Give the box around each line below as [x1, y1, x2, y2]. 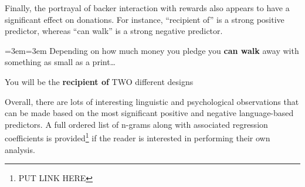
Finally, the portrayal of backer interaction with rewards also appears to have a [5, 2, 290, 13]
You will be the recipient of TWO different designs [5, 75, 194, 87]
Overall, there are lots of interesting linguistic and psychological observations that [5, 95, 299, 107]
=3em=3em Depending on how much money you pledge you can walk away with [5, 44, 299, 56]
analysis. [5, 143, 35, 155]
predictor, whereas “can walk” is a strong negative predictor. [5, 25, 223, 37]
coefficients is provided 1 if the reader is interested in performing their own [5, 130, 270, 144]
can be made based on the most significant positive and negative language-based [5, 107, 294, 119]
